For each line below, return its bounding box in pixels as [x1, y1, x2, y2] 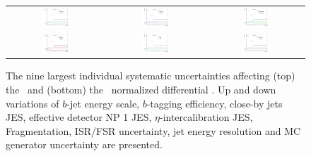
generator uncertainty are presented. [6, 137, 163, 152]
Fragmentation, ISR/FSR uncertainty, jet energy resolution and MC [6, 123, 301, 138]
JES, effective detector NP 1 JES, [6, 110, 152, 124]
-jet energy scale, [66, 96, 140, 110]
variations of [6, 96, 59, 110]
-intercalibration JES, [159, 110, 253, 124]
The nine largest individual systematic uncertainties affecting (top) [6, 68, 295, 83]
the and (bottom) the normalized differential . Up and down [6, 82, 276, 97]
